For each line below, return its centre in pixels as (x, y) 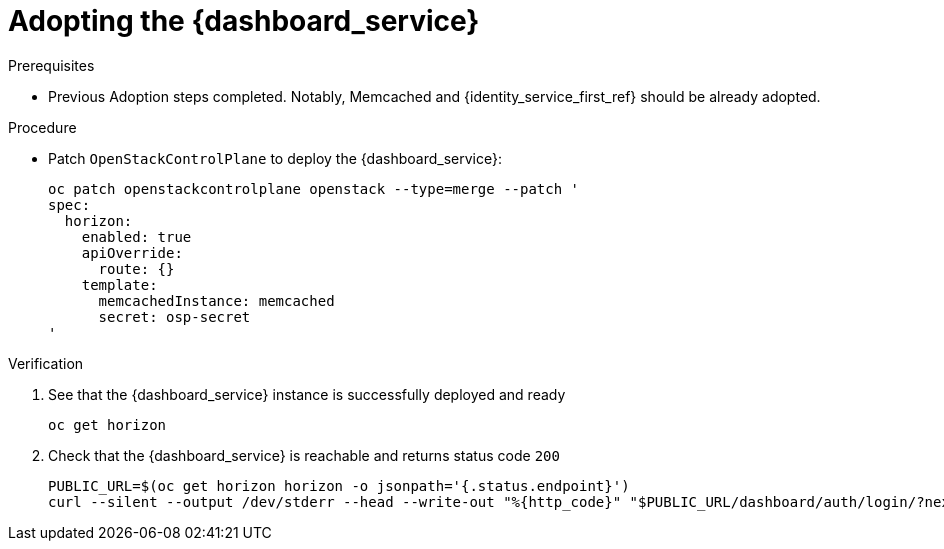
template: (119, 284)
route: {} (136, 268)
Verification (46, 363)
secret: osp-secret (174, 316)
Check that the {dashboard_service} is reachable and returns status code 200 (304, 455)
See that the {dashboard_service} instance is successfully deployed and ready (307, 394)
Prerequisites (51, 65)
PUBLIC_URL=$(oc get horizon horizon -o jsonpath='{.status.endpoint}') (339, 485)
